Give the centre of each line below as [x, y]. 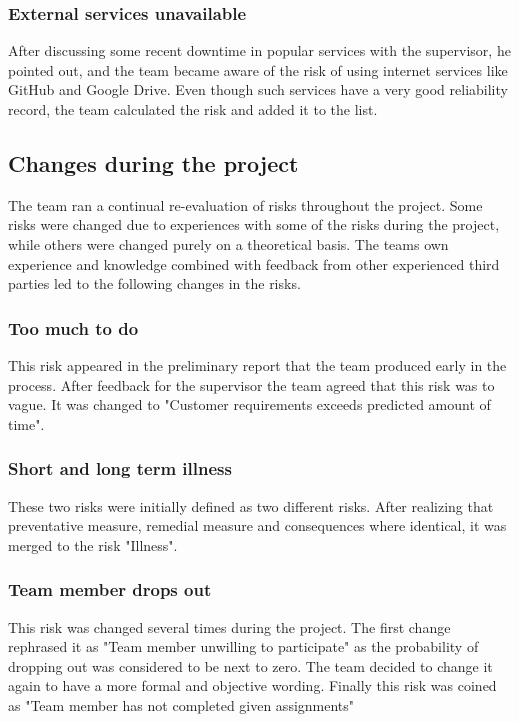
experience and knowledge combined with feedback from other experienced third [254, 263]
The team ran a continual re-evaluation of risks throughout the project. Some [245, 204]
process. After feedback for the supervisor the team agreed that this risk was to [251, 384]
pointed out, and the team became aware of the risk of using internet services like [258, 69]
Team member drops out [110, 589]
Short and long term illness [120, 468]
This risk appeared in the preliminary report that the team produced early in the [257, 364]
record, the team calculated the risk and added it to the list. [193, 109]
